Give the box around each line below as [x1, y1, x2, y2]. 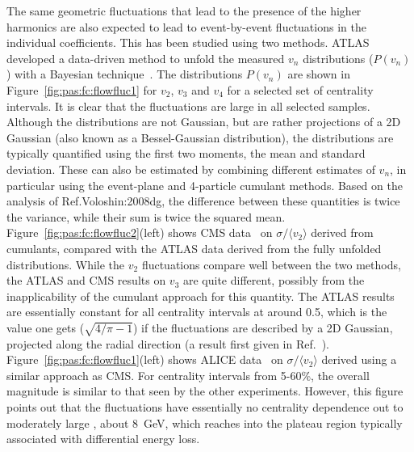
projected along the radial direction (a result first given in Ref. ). [6, 335, 329, 352]
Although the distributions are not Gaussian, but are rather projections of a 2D [6, 113, 401, 130]
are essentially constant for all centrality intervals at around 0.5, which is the [6, 303, 387, 320]
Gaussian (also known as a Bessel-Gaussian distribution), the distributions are [6, 129, 394, 146]
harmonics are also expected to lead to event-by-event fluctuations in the [6, 18, 366, 35]
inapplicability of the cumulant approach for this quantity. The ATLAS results [6, 287, 395, 304]
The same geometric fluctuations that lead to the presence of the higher [6, 2, 362, 19]
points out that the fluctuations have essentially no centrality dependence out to [6, 399, 404, 416]
